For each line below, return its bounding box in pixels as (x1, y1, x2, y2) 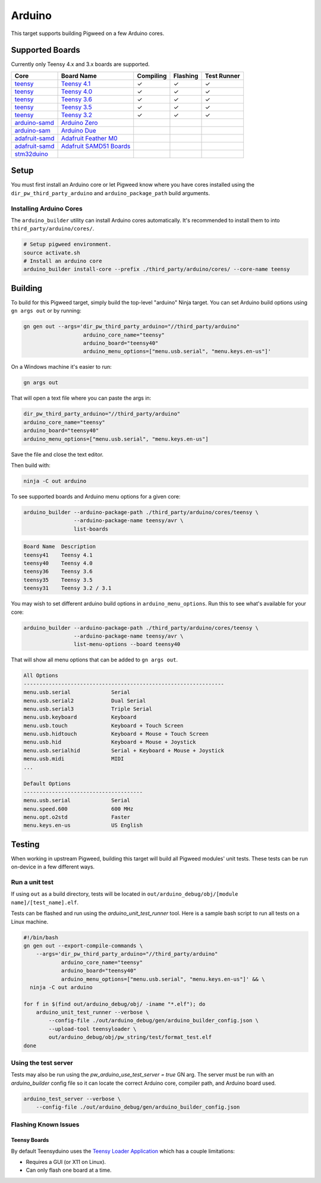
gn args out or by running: (11, 307, 81, 315)
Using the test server (11, 1059, 74, 1067)
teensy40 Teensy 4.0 (23, 560, 93, 567)
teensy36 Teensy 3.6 (23, 568, 93, 575)
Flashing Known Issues (11, 1120, 80, 1128)
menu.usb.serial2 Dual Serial (23, 697, 146, 704)
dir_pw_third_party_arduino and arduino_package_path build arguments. (11, 189, 210, 196)
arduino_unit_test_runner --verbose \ (36, 1009, 149, 1016)
